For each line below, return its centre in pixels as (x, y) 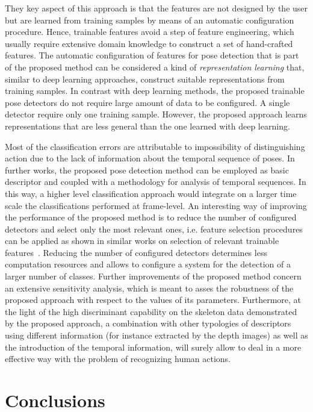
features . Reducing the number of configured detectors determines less (136, 252)
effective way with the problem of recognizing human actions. (118, 359)
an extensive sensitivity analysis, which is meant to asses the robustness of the (149, 288)
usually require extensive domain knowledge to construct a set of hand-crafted (149, 43)
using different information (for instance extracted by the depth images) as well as (156, 335)
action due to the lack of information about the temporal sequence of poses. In (150, 158)
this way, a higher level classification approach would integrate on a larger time (151, 193)
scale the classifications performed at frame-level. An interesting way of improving (156, 205)
